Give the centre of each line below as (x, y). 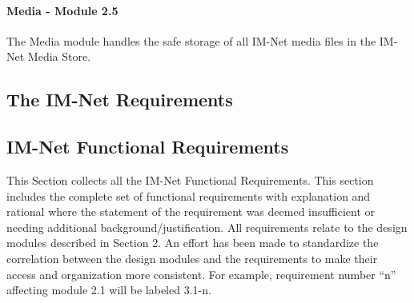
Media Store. (59, 56)
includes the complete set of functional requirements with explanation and (189, 195)
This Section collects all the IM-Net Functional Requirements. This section (190, 179)
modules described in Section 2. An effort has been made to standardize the (193, 243)
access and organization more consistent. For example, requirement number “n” (201, 274)
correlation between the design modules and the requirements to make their (192, 258)
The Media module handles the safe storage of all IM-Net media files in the (191, 40)
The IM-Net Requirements (120, 100)
